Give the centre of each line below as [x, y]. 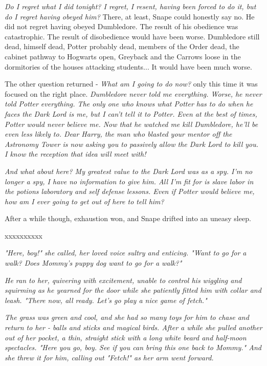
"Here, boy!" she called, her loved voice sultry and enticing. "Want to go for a [126, 253]
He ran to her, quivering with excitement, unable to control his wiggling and [123, 280]
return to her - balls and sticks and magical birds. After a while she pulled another [133, 327]
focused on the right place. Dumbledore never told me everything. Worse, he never [133, 93]
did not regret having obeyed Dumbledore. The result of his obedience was [121, 26]
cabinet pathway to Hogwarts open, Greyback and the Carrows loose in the [123, 56]
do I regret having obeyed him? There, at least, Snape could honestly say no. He [130, 16]
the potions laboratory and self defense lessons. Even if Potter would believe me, [130, 191]
